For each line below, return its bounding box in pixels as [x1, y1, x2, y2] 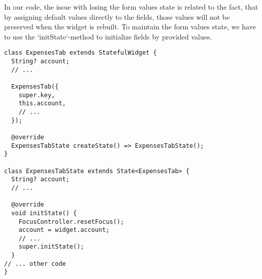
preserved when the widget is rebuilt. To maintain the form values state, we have [4, 21, 256, 32]
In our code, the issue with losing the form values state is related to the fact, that [4, 2, 258, 12]
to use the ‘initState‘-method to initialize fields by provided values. [4, 31, 212, 42]
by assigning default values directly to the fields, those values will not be [4, 11, 230, 22]
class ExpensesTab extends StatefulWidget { [4, 49, 157, 57]
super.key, [18, 91, 55, 99]
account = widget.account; [18, 226, 110, 234]
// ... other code [4, 260, 66, 267]
